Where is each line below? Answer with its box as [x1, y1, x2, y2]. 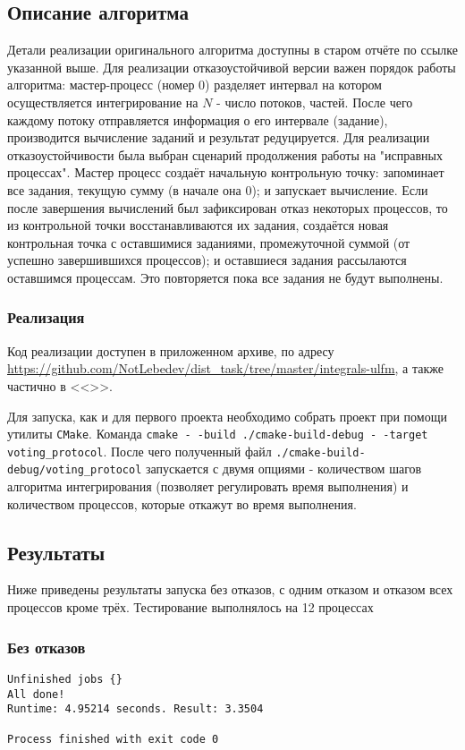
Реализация [7, 306, 85, 328]
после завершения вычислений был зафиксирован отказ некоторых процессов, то [7, 198, 448, 217]
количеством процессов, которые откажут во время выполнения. [7, 494, 357, 513]
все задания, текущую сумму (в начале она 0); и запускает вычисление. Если [7, 180, 428, 199]
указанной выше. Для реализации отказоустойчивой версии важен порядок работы [7, 57, 456, 76]
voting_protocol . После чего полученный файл [7, 441, 272, 460]
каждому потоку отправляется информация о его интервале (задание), [7, 110, 388, 129]
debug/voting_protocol [7, 464, 142, 477]
